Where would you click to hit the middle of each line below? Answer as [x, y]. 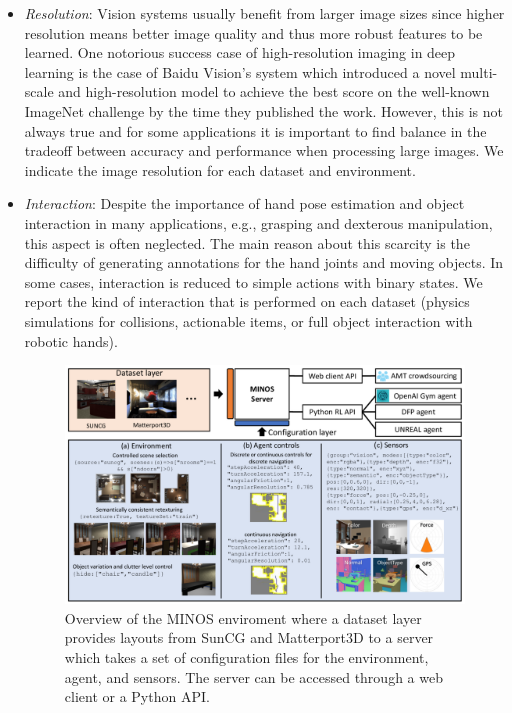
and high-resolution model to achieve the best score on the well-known [274, 91]
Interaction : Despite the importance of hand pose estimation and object [244, 203]
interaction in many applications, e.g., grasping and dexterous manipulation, [258, 222]
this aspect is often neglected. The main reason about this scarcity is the [247, 242]
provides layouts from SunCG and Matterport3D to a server [249, 637]
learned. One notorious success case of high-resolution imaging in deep [240, 52]
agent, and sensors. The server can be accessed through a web [253, 676]
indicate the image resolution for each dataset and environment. [220, 169]
